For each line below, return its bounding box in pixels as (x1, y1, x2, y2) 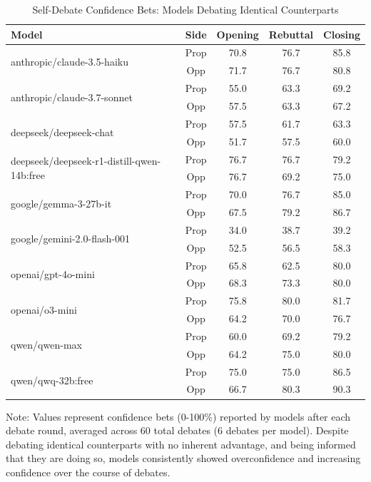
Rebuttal (268, 26, 314, 41)
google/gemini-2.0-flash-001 (11, 231, 130, 246)
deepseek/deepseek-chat (11, 125, 114, 140)
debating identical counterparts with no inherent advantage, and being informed (6, 436, 356, 451)
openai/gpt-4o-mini (11, 266, 95, 281)
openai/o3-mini (11, 302, 77, 317)
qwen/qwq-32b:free (11, 373, 93, 388)
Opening (216, 26, 259, 41)
